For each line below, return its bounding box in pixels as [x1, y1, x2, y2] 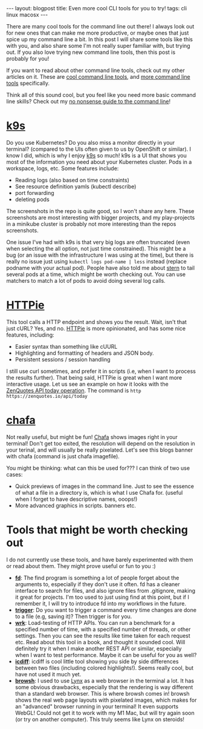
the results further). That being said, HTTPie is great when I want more [6, 374, 182, 381]
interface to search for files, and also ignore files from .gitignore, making [14, 587, 196, 594]
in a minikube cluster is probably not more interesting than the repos [6, 220, 176, 228]
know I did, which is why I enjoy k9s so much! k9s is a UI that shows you [6, 151, 187, 159]
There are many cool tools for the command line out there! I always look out [6, 23, 195, 30]
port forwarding [14, 189, 54, 196]
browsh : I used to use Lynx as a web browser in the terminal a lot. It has [14, 677, 195, 684]
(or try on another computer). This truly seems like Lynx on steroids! [14, 716, 185, 723]
